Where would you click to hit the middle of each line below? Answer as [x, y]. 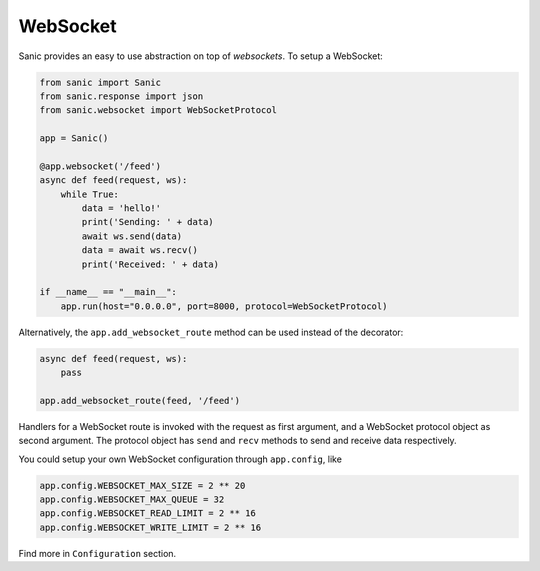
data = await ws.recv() [140, 250]
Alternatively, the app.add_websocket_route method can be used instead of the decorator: [211, 332]
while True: [90, 194]
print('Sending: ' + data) [147, 222]
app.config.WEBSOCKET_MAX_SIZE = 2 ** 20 [142, 485]
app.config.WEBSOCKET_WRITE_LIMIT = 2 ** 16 [150, 527]
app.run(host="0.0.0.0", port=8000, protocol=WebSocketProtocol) [224, 306]
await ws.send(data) [132, 236]
